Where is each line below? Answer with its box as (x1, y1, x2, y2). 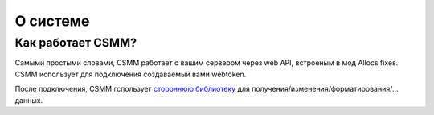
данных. (14, 95, 43, 105)
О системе (14, 12, 90, 30)
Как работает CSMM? (14, 35, 137, 50)
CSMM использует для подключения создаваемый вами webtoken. (14, 69, 247, 79)
